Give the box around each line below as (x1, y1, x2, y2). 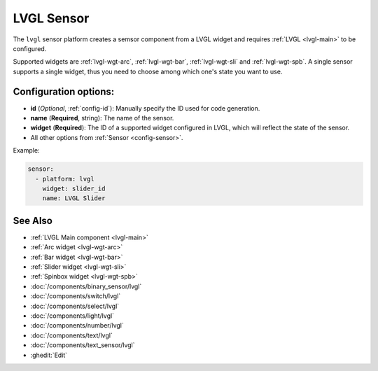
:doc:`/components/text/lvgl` (30, 331, 113, 339)
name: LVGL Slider (42, 195, 106, 202)
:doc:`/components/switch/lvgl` (30, 292, 121, 300)
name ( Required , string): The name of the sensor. (30, 114, 174, 122)
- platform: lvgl (35, 175, 94, 183)
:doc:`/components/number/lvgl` (30, 321, 124, 330)
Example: (13, 146, 40, 155)
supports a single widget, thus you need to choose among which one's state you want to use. (13, 67, 283, 76)
